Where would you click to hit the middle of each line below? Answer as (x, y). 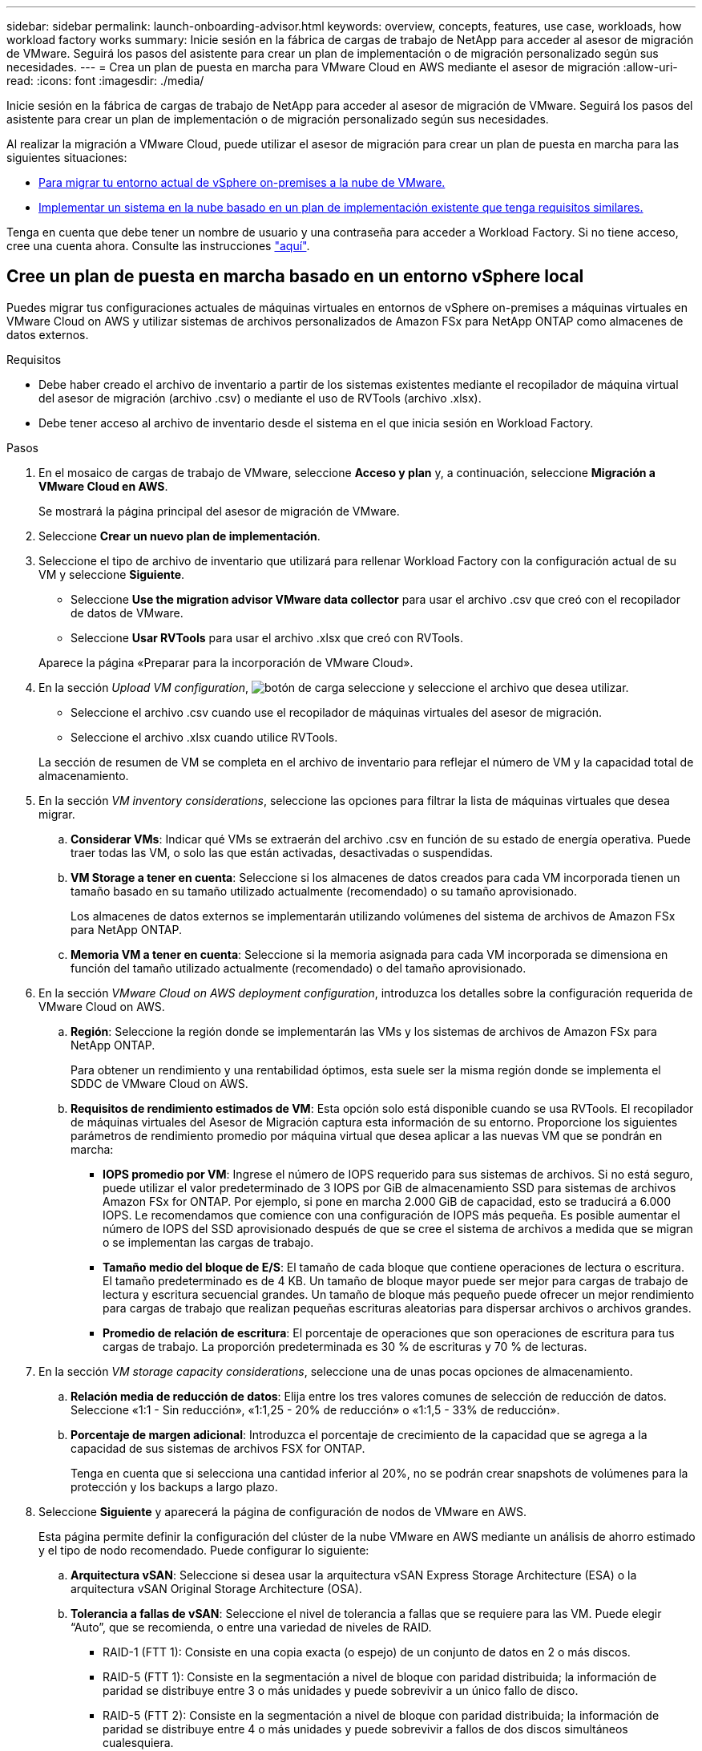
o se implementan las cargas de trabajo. (208, 1242)
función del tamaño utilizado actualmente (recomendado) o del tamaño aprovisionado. (299, 968)
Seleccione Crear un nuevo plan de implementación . (180, 536)
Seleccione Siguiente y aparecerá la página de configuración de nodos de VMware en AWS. (282, 1511)
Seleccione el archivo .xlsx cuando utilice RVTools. (204, 737)
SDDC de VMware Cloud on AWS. (159, 1083)
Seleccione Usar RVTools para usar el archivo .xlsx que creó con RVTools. (267, 637)
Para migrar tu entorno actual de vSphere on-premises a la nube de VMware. (242, 182)
